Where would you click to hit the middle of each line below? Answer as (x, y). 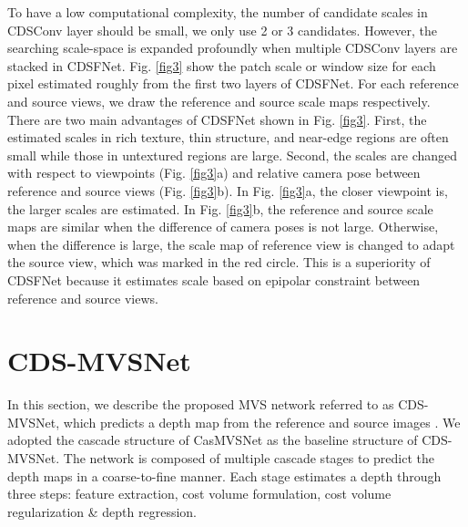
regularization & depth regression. (102, 511)
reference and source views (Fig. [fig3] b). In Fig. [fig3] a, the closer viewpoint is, (228, 190)
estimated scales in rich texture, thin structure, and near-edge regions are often (228, 137)
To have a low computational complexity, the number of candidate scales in (218, 12)
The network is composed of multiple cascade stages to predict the (249, 458)
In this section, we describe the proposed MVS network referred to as (201, 404)
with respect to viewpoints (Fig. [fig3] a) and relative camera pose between (214, 173)
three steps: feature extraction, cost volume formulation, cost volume (199, 494)
